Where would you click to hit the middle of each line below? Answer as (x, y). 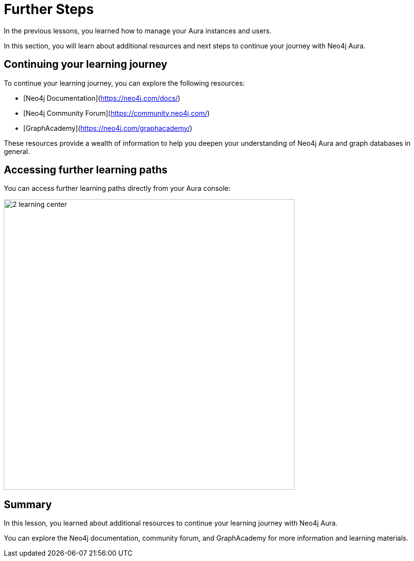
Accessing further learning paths (86, 170)
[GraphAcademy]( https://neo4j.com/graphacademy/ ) (108, 128)
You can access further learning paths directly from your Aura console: (117, 188)
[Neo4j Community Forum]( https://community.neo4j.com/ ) (117, 113)
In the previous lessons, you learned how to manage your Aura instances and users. (138, 31)
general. (17, 151)
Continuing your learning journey (86, 64)
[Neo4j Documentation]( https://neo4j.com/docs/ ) (102, 98)
